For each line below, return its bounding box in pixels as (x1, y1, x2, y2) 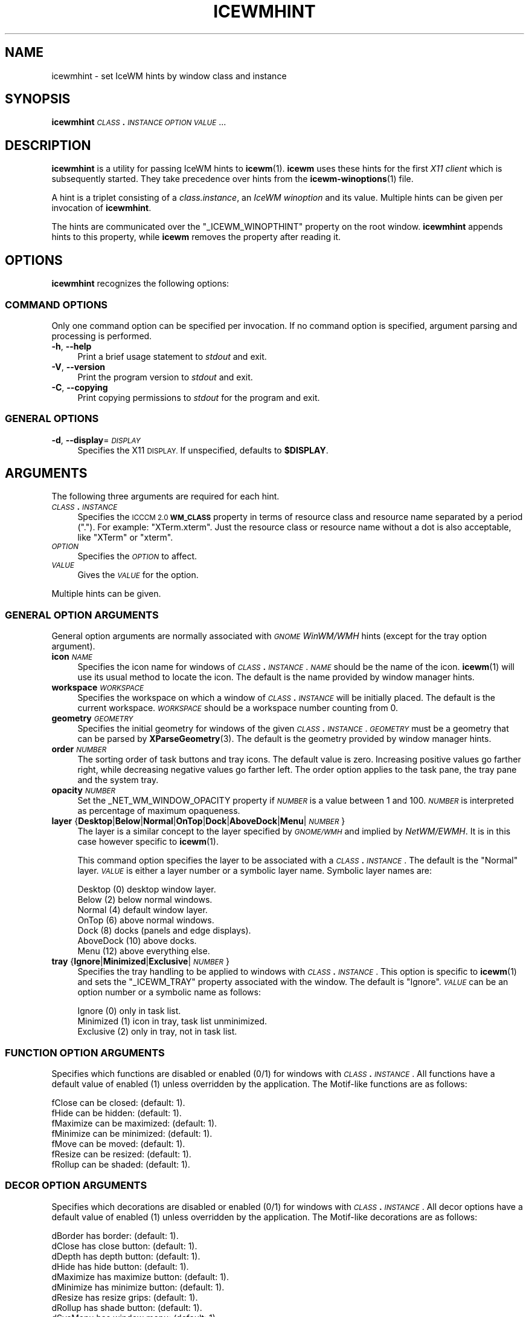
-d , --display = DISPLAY (51, 434, 141, 445)
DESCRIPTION (5, 137, 91, 153)
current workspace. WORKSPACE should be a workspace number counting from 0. (77, 703, 399, 714)
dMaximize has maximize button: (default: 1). (51, 1271, 229, 1282)
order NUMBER (51, 744, 107, 755)
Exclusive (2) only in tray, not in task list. (77, 1026, 237, 1037)
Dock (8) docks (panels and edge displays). (77, 925, 251, 936)
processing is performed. (51, 330, 152, 341)
